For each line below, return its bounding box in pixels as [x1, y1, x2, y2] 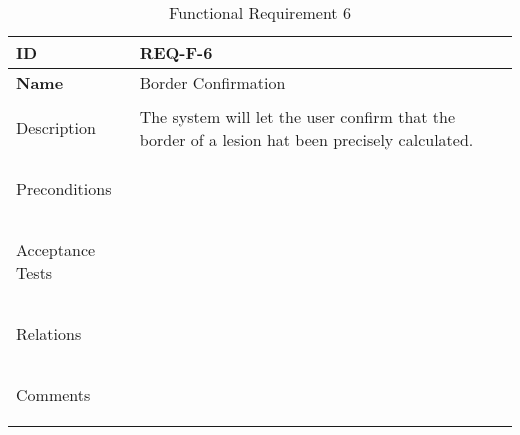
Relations [16, 322, 82, 345]
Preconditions [16, 177, 112, 200]
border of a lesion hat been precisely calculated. [139, 127, 474, 151]
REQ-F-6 [139, 41, 213, 64]
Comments [16, 383, 91, 406]
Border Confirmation [139, 71, 286, 94]
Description [16, 116, 96, 139]
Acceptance [16, 238, 96, 261]
